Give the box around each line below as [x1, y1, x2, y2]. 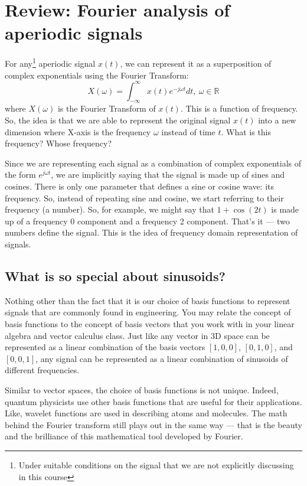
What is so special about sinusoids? [5, 266, 226, 285]
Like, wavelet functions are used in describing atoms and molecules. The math [5, 407, 288, 419]
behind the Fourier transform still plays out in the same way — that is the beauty [5, 418, 302, 430]
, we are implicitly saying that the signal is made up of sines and [51, 168, 285, 181]
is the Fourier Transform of [57, 102, 156, 115]
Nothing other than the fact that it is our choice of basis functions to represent [5, 294, 290, 306]
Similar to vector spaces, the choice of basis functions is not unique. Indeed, [5, 383, 279, 396]
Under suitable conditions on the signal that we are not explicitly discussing [18, 458, 294, 471]
